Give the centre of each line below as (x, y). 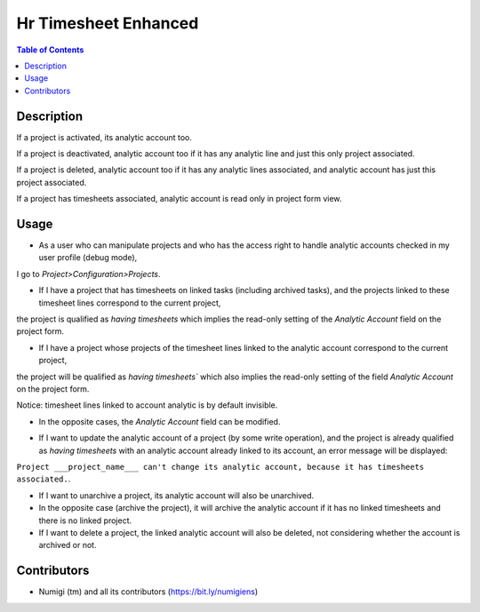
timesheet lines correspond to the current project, (130, 303)
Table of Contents (50, 50)
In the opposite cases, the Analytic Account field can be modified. (160, 421)
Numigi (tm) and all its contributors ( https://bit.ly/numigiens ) (148, 592)
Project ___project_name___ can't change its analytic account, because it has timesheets (220, 467)
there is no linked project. (85, 521)
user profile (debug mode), (88, 258)
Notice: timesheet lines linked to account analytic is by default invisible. (147, 405)
